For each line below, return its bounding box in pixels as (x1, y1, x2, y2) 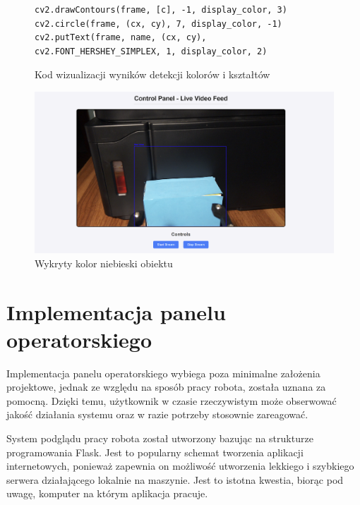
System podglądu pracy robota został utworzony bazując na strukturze (6, 431, 313, 446)
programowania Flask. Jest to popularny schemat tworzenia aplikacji (6, 444, 304, 459)
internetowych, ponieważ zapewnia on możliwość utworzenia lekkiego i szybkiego (6, 458, 354, 473)
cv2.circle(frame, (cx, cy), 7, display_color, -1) (35, 18, 282, 29)
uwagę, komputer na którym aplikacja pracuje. (6, 486, 208, 501)
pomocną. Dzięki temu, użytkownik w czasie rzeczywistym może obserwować (6, 393, 337, 408)
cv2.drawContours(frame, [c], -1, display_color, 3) (35, 5, 287, 15)
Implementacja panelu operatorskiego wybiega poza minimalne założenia (6, 365, 320, 380)
